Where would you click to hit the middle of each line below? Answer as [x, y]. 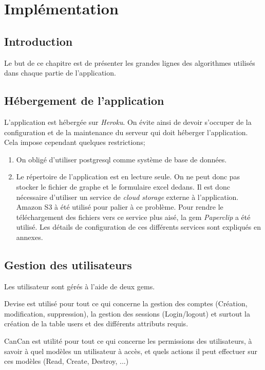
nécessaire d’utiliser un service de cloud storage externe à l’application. [127, 197]
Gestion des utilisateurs [68, 264]
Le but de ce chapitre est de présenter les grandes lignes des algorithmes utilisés [130, 62]
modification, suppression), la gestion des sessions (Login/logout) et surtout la [127, 313]
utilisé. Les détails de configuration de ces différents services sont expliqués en [138, 227]
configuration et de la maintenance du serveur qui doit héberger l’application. [126, 132]
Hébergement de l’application [84, 100]
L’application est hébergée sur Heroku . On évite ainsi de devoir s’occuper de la [128, 122]
